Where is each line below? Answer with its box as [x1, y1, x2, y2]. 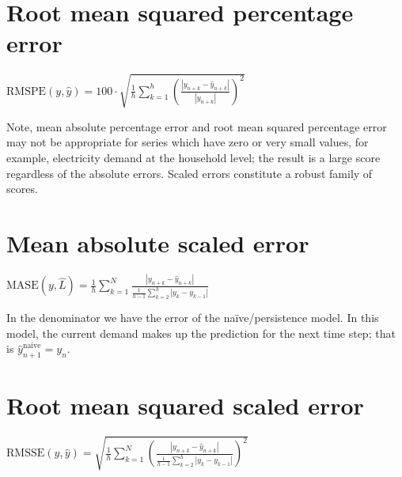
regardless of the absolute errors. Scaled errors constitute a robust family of [6, 165, 373, 181]
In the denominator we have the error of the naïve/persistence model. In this [6, 309, 379, 326]
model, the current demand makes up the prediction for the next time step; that [6, 324, 396, 341]
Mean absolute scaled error [6, 227, 309, 259]
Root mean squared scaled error [6, 389, 364, 422]
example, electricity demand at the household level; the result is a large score [6, 150, 381, 166]
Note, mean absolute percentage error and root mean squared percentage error [6, 118, 387, 134]
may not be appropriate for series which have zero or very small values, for [6, 134, 369, 150]
